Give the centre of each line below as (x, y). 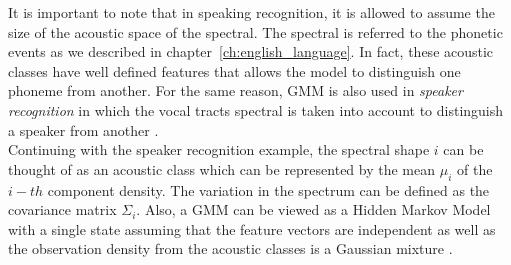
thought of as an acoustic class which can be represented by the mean (222, 168)
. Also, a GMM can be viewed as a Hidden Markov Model (313, 209)
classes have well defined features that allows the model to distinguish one (234, 70)
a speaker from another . (83, 129)
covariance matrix (62, 209)
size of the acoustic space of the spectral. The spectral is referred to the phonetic (255, 31)
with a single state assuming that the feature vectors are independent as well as (252, 228)
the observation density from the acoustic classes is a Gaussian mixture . (230, 248)
